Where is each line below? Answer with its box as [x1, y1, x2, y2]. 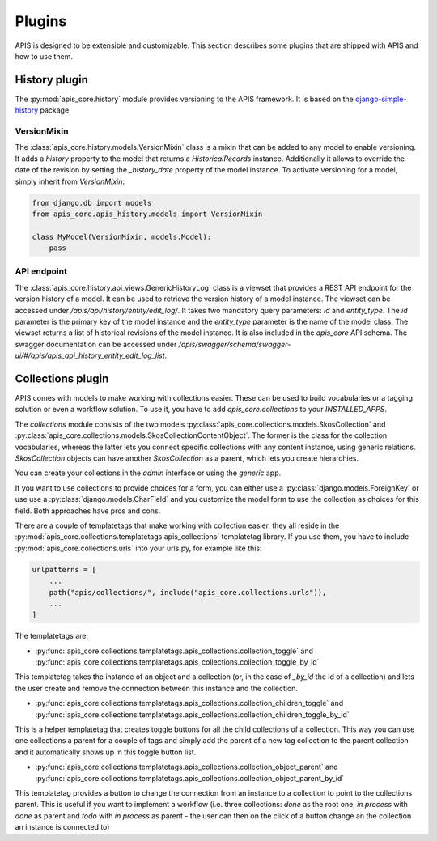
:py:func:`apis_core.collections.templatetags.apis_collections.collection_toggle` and [35, 646, 314, 656]
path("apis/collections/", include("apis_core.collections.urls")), [49, 588, 327, 597]
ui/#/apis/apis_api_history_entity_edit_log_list [15, 350, 165, 360]
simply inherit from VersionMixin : [15, 176, 125, 186]
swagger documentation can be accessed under [15, 339, 177, 349]
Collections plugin [15, 372, 109, 385]
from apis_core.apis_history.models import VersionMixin [32, 209, 263, 219]
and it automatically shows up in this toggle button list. [15, 747, 197, 757]
